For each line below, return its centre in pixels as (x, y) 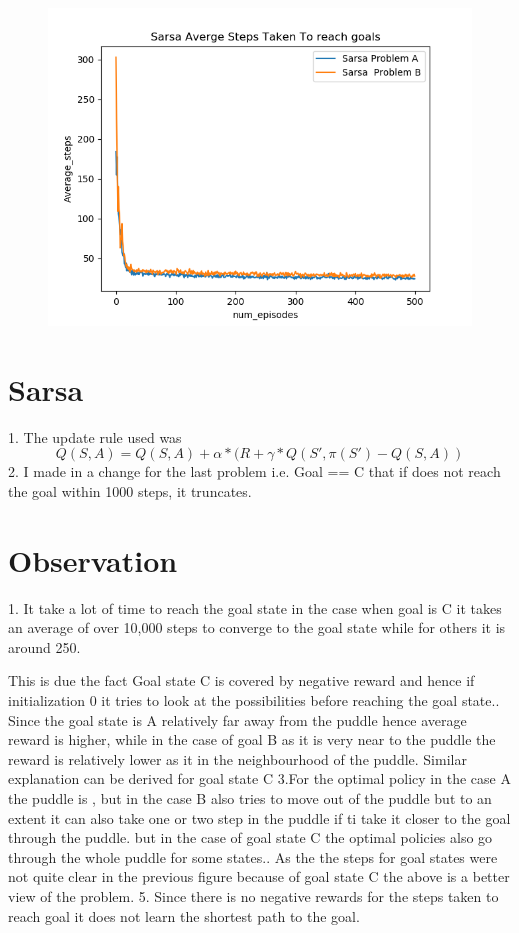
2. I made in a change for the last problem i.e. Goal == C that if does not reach (254, 471)
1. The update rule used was (95, 436)
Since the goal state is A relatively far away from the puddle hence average (237, 719)
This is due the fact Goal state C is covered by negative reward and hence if (241, 680)
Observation (93, 559)
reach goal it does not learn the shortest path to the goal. (184, 915)
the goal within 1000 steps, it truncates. (130, 490)
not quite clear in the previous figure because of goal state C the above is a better (259, 876)
